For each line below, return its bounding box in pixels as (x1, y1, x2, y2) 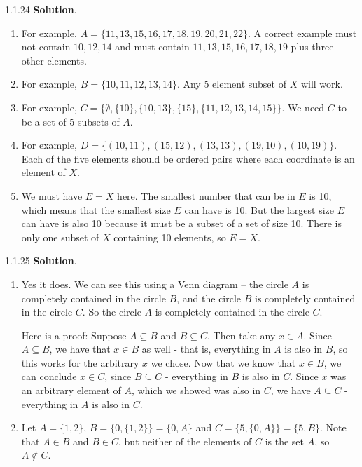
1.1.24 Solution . (5, 2, 77, 16)
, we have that (49, 341, 111, 356)
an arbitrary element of (21, 383, 121, 398)
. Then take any (207, 327, 276, 342)
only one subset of (21, 229, 99, 244)
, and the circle (176, 290, 242, 305)
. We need (281, 100, 325, 114)
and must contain (115, 39, 190, 54)
